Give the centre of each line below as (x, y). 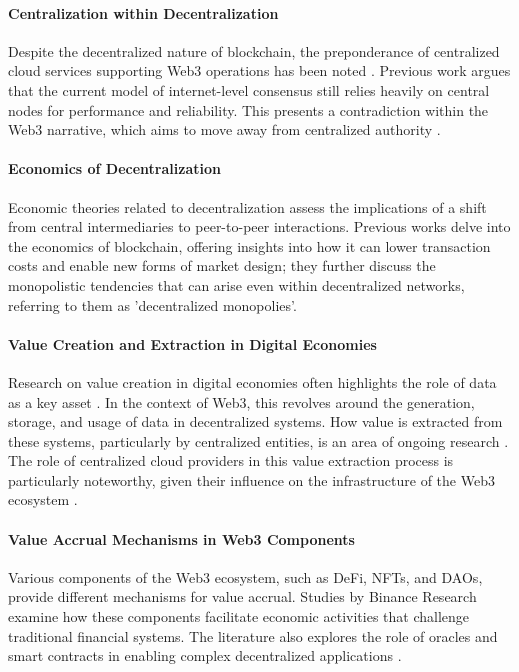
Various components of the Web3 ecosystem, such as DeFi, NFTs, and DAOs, (245, 576)
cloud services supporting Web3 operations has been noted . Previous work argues (259, 70)
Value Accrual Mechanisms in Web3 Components (181, 538)
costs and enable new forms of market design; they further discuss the (222, 265)
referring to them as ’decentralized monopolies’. (152, 304)
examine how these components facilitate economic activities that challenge (239, 616)
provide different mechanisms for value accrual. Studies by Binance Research (242, 596)
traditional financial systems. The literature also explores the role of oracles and (253, 635)
